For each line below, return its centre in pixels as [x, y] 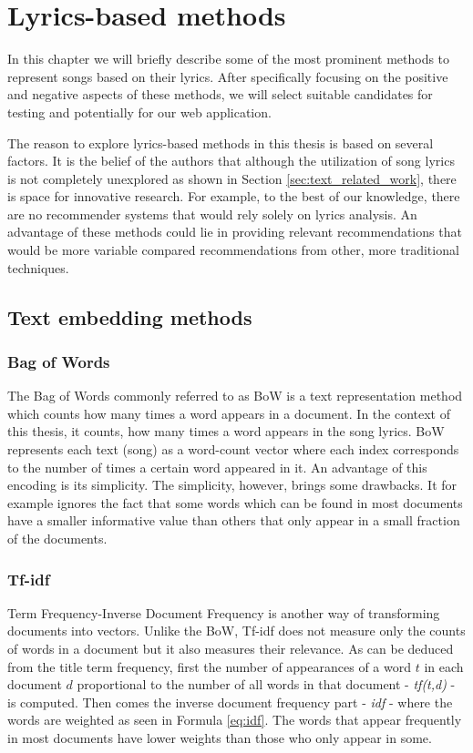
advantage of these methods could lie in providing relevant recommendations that [235, 232]
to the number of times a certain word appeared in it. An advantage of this [217, 467]
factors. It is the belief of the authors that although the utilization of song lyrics [231, 161]
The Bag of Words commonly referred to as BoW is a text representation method [235, 396]
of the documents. [57, 538]
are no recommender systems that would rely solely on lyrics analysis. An [212, 214]
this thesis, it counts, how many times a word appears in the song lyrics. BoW [226, 431]
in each [444, 666]
